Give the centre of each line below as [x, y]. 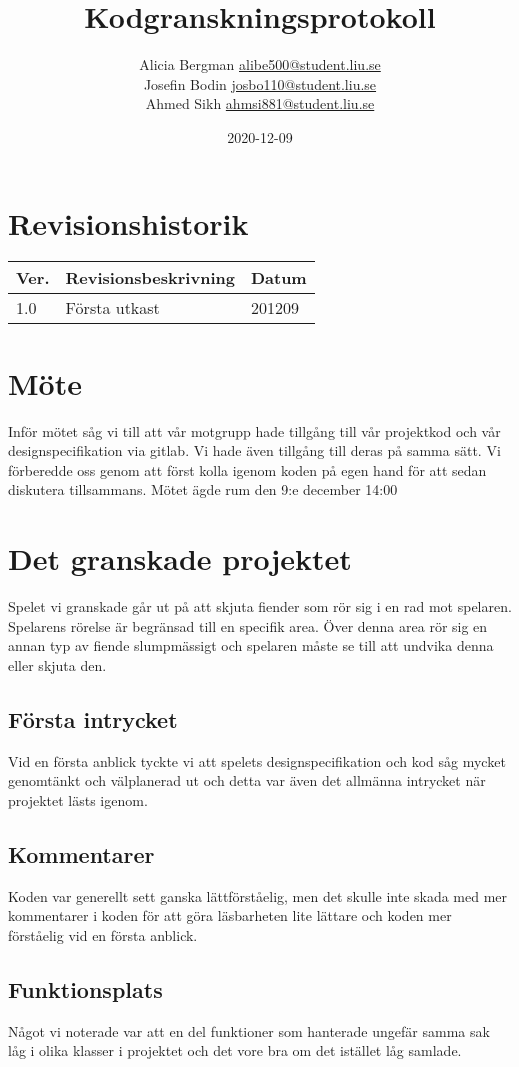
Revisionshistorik [128, 222]
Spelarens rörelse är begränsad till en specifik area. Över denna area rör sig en [248, 625]
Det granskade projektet [180, 558]
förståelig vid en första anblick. [103, 934]
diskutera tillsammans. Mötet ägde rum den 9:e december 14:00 [203, 489]
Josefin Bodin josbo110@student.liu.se [260, 83]
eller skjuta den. [57, 664]
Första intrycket [93, 718]
